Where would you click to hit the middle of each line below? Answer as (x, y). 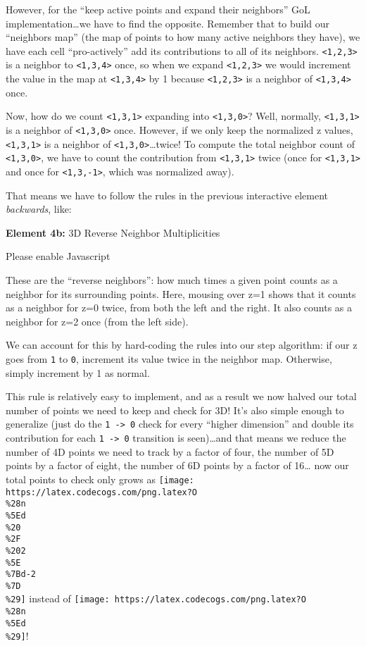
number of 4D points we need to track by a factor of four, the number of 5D (170, 451)
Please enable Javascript (58, 256)
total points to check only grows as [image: (100, 479)
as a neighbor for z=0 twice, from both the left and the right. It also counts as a (179, 308)
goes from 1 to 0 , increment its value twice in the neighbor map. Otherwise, (169, 358)
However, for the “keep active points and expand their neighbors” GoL (158, 9)
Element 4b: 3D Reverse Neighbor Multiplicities (113, 232)
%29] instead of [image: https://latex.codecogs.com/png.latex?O (156, 598)
